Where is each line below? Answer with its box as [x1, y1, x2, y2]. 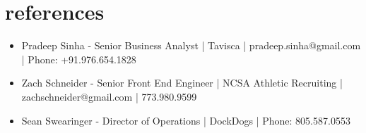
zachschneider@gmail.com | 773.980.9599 [21, 89, 197, 103]
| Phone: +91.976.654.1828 [21, 51, 136, 66]
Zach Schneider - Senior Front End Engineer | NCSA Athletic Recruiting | [21, 75, 343, 90]
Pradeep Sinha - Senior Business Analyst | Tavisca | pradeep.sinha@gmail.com [21, 38, 361, 53]
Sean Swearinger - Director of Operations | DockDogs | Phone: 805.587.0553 [21, 113, 350, 127]
